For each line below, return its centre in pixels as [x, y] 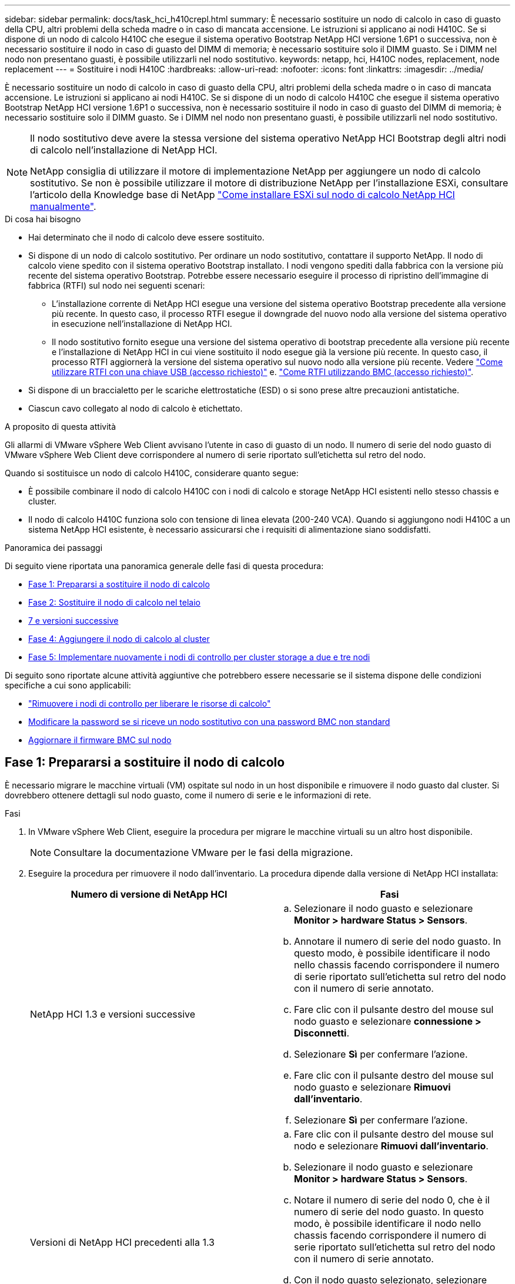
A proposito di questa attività [61, 427]
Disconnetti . [322, 1033]
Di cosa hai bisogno [43, 219]
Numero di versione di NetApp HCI [149, 894]
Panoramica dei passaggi [54, 548]
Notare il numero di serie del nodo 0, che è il [392, 1200]
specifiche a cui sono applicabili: [68, 685]
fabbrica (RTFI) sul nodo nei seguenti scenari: [117, 285]
